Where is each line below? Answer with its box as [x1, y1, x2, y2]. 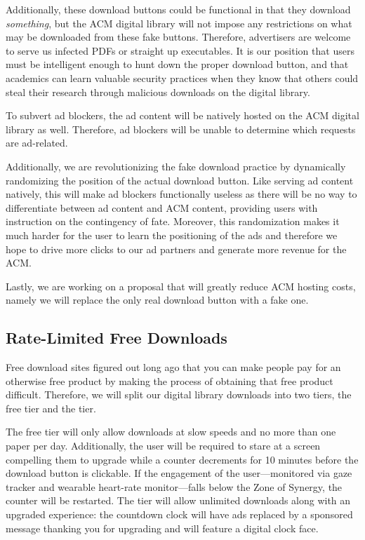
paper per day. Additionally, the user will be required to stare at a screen [6, 438, 321, 453]
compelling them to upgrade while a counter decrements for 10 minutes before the [6, 452, 359, 466]
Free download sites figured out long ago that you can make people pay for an [6, 360, 341, 374]
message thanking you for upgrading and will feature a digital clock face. [6, 520, 319, 535]
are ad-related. [6, 135, 68, 150]
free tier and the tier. [6, 400, 96, 415]
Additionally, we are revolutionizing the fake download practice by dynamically [6, 158, 346, 173]
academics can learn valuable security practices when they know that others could [6, 70, 359, 85]
